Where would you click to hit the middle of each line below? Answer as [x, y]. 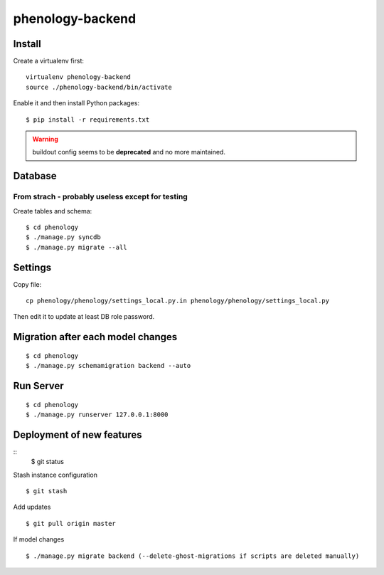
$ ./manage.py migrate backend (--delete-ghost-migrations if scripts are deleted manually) [193, 556]
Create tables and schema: [53, 211]
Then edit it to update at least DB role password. [84, 317]
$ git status [47, 462]
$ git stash [47, 491]
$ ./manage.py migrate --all [76, 247]
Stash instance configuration [55, 475]
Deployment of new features [78, 434]
